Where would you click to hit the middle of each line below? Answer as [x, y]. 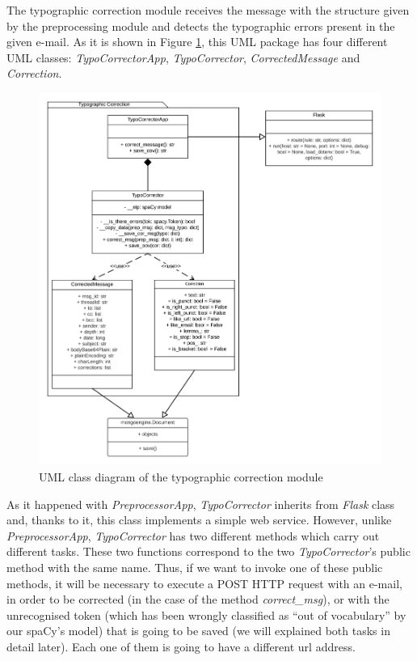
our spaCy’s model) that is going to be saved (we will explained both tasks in [198, 631]
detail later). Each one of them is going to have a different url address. [181, 646]
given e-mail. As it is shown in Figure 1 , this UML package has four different [197, 42]
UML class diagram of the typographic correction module [181, 476]
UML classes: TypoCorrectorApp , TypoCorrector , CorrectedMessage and [183, 57]
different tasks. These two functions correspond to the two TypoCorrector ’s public [208, 551]
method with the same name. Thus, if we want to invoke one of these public [195, 567]
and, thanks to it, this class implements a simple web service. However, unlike [199, 520]
